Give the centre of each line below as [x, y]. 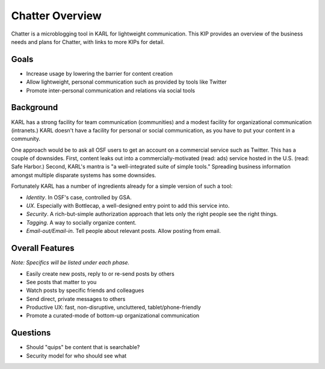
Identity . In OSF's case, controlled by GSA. [79, 197]
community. [26, 139]
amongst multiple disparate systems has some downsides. [84, 175]
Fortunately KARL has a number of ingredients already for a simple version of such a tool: [122, 186]
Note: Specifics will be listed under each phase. [70, 262]
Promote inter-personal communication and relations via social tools [111, 90]
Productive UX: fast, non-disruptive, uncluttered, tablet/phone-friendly [113, 308]
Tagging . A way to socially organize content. [81, 222]
